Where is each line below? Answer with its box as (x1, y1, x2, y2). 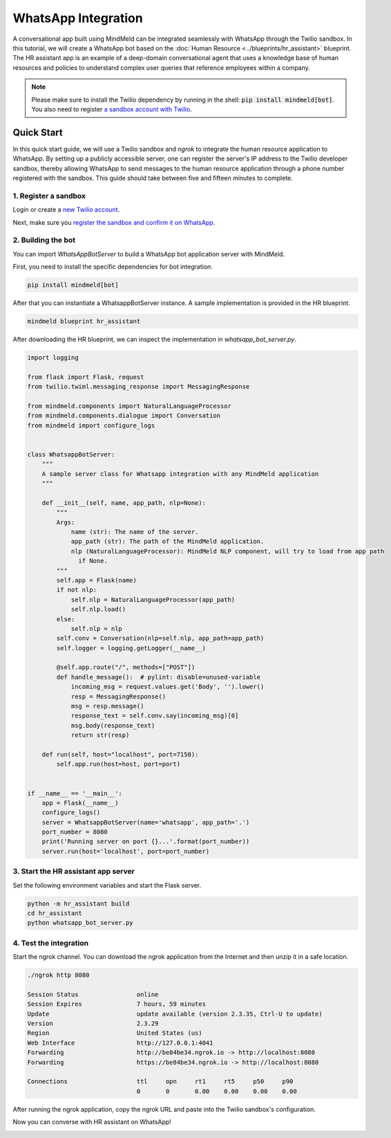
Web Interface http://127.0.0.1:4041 (27, 1038, 213, 1047)
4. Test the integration (12, 938, 89, 948)
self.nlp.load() (70, 605, 126, 614)
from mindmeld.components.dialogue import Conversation (27, 412, 221, 420)
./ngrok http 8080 (27, 971, 90, 979)
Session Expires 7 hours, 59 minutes (27, 1000, 207, 1008)
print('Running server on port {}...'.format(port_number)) (41, 838, 250, 845)
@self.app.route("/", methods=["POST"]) (56, 663, 195, 671)
